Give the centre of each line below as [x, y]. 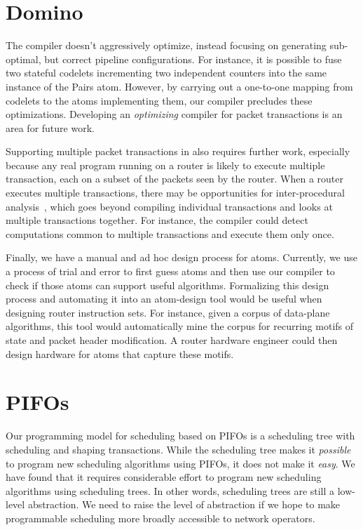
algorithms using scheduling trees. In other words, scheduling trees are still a [170, 490]
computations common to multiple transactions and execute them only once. [170, 233]
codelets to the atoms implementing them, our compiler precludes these [159, 100]
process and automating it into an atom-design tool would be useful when [164, 299]
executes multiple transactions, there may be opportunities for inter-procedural [175, 193]
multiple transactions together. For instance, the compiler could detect [157, 220]
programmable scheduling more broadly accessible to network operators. [160, 518]
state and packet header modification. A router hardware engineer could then [172, 340]
